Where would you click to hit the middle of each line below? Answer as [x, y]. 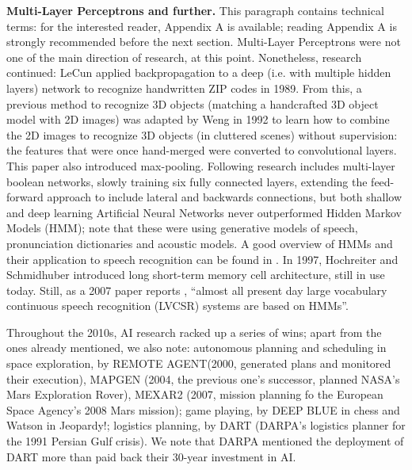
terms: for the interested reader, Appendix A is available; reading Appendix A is [202, 26]
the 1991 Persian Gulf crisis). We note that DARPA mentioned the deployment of [205, 441]
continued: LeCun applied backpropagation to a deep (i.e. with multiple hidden [199, 73]
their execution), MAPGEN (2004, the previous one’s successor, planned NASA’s [203, 378]
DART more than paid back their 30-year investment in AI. [151, 456]
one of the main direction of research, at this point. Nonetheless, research [184, 57]
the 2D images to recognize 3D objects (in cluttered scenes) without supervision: [202, 134]
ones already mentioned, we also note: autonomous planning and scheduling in [196, 348]
